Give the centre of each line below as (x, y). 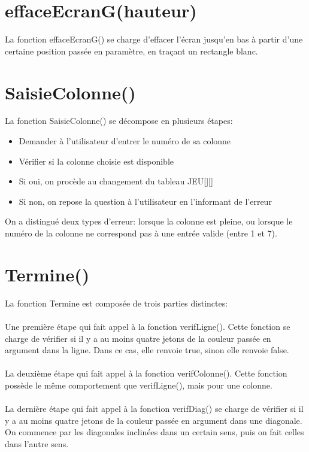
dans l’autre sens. (37, 443)
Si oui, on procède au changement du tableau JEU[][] (116, 181)
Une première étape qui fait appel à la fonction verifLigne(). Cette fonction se (148, 326)
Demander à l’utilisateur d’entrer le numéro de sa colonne (125, 141)
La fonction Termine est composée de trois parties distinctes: (116, 303)
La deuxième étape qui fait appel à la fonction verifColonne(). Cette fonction (146, 373)
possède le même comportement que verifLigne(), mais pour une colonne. (139, 385)
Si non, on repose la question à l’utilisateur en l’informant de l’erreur (145, 201)
